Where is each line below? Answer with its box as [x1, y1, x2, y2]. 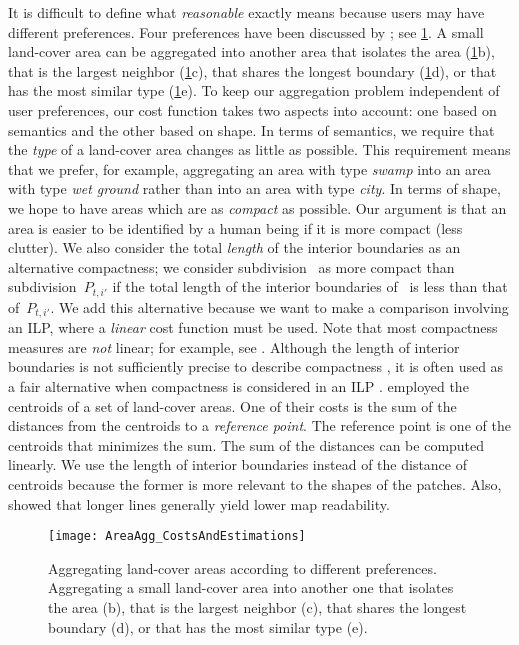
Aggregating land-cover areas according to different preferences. [48, 557, 437, 578]
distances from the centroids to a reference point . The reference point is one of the [8, 415, 511, 436]
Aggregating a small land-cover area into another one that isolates [48, 577, 454, 598]
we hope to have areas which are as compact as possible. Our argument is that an [8, 197, 507, 218]
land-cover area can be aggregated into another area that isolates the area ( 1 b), [8, 41, 495, 62]
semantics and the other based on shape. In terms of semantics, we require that [8, 119, 495, 140]
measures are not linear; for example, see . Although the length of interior [8, 336, 460, 357]
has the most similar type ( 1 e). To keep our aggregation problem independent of [8, 80, 500, 101]
